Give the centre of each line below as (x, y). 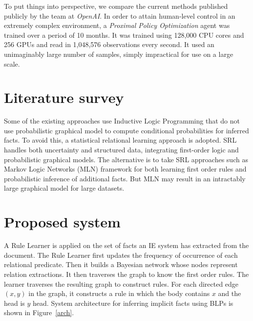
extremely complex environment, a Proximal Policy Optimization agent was (117, 25)
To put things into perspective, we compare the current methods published (116, 6)
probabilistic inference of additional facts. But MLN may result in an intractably (125, 178)
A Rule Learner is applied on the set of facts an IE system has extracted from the (126, 245)
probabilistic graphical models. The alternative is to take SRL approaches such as (126, 159)
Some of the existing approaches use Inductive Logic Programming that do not (122, 121)
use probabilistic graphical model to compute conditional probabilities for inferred (126, 130)
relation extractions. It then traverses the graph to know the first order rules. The (126, 274)
